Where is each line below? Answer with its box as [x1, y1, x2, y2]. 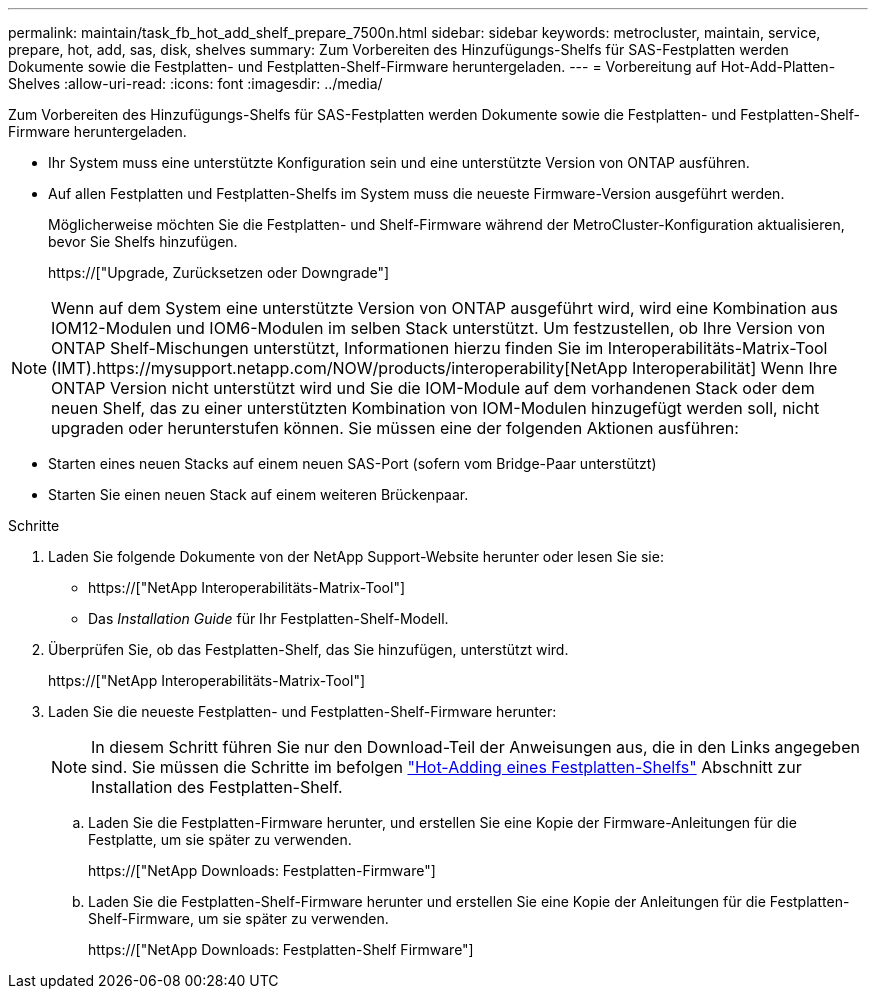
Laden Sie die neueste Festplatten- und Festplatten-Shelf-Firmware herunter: [48, 703, 557, 720]
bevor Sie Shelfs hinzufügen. [48, 233, 238, 250]
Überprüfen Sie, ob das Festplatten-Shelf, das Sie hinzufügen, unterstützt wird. [48, 641, 569, 658]
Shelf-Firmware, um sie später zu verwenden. [88, 910, 389, 927]
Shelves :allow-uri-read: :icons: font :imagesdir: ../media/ [8, 75, 383, 92]
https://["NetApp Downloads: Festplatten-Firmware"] [88, 862, 436, 879]
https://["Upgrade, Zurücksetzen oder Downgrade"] [48, 264, 390, 281]
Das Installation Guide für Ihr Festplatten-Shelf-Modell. [88, 610, 449, 627]
